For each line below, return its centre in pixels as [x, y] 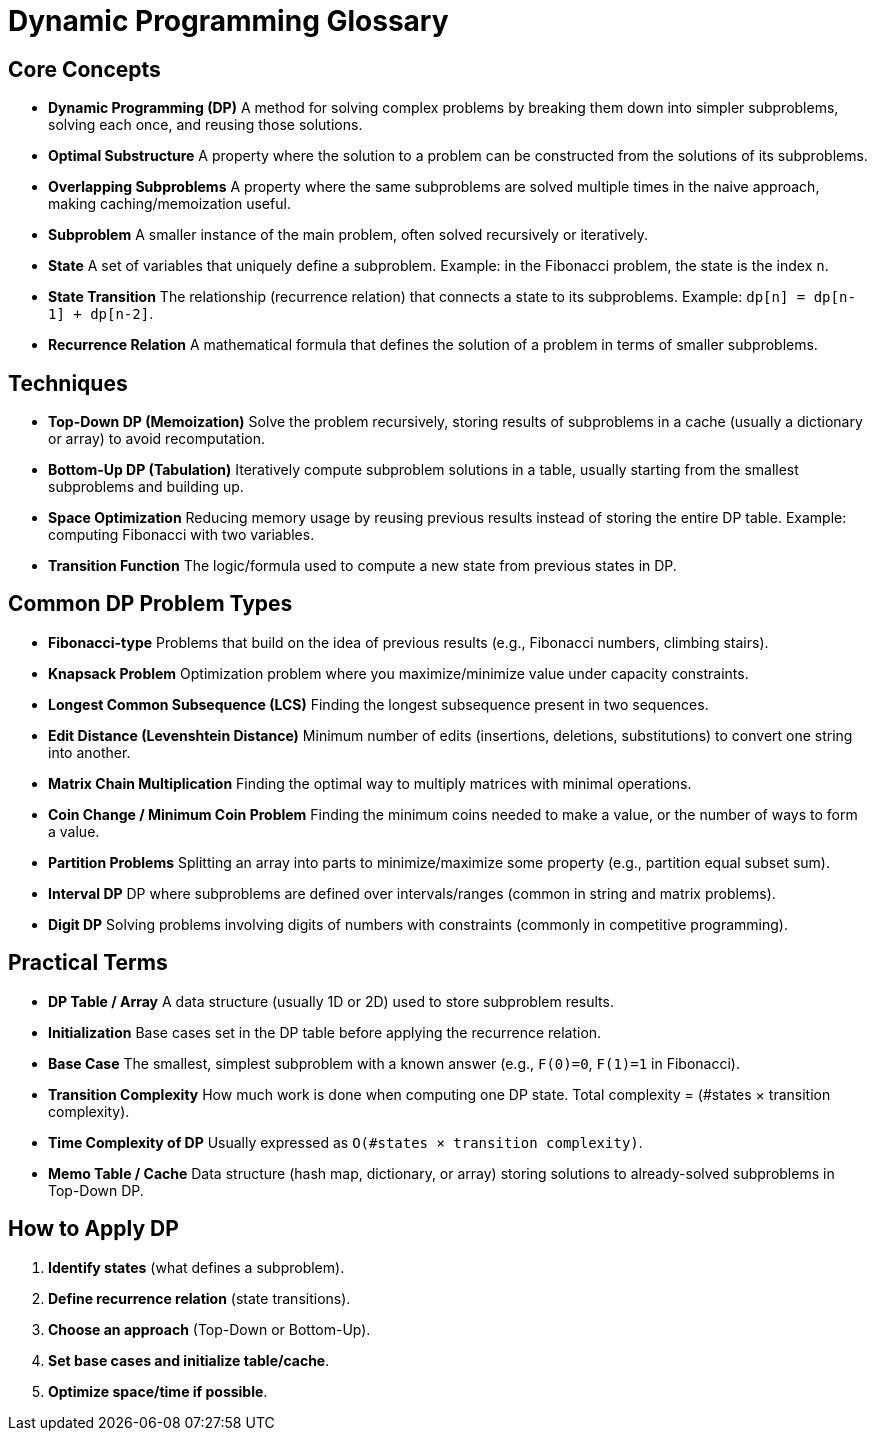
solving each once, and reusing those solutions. [205, 125]
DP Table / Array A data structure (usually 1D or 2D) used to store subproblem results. [331, 1001]
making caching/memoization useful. [169, 204]
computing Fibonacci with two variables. [181, 535]
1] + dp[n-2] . [101, 314]
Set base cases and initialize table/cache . [189, 1360]
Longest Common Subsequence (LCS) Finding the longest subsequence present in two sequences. [378, 704]
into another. [89, 752]
